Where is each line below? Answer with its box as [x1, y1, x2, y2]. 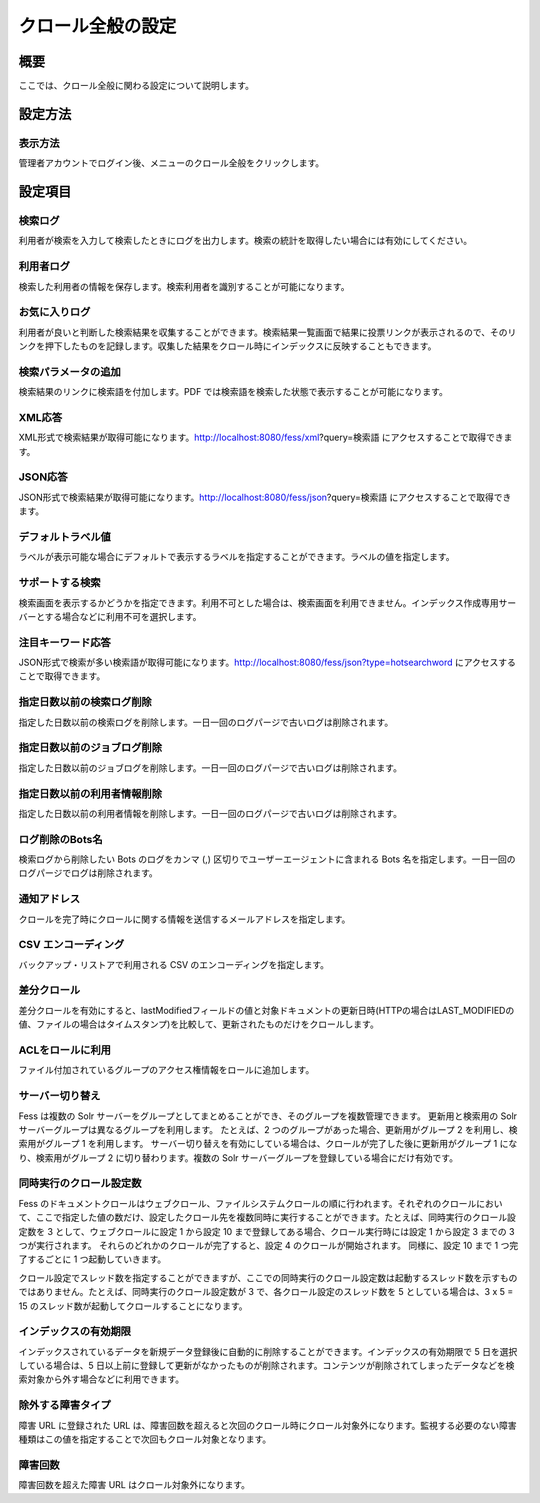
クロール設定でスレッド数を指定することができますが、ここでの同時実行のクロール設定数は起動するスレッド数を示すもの [18, 1271, 518, 1284]
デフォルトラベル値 [18, 530, 112, 544]
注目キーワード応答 [18, 635, 112, 649]
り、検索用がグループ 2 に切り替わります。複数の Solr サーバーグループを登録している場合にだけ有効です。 [18, 1151, 459, 1164]
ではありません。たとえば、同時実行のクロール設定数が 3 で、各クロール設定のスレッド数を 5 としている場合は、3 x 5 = [18, 1286, 514, 1298]
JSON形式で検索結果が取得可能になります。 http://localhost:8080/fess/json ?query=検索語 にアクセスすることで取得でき [18, 491, 512, 503]
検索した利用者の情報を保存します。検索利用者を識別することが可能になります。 [18, 280, 350, 292]
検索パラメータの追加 [18, 365, 122, 379]
